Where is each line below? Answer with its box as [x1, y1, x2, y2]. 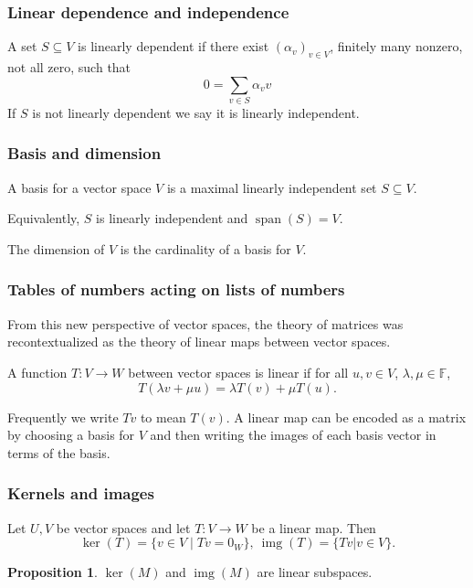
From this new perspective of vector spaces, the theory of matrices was [7, 314, 404, 333]
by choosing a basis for [7, 425, 135, 444]
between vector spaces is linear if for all [128, 362, 349, 381]
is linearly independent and [96, 208, 248, 228]
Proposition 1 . [7, 562, 98, 582]
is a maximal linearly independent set [166, 177, 377, 197]
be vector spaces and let [56, 518, 191, 537]
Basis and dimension [7, 142, 162, 165]
